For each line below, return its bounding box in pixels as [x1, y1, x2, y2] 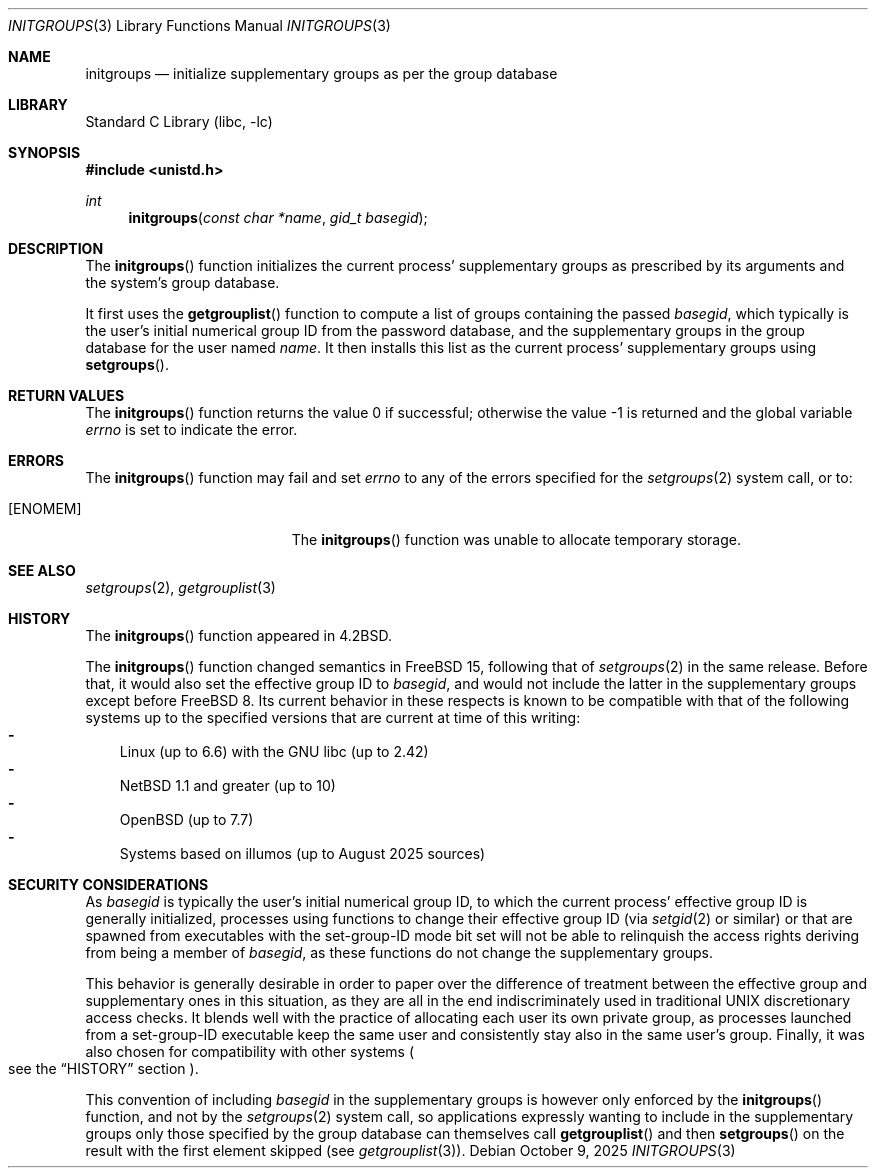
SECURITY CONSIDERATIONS [8, 876, 209, 893]
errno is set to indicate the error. [85, 421, 298, 438]
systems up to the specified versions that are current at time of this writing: [85, 709, 581, 726]
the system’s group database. [85, 274, 280, 291]
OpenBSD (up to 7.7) [119, 811, 254, 828]
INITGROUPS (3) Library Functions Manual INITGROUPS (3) [8, 17, 391, 34]
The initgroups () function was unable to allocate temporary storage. [291, 531, 742, 548]
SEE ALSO [8, 562, 76, 579]
